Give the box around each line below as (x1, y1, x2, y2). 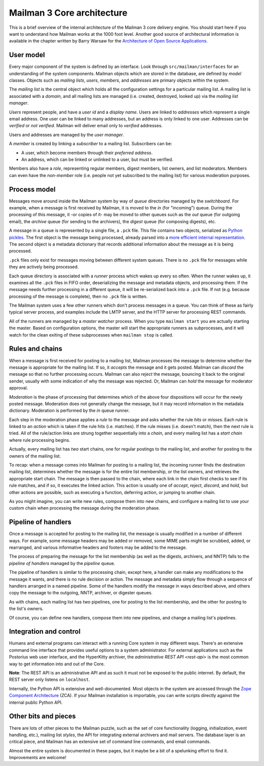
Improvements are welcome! (9, 755, 66, 761)
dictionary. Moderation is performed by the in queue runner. (9, 407, 130, 413)
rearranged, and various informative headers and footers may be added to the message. (9, 544, 187, 550)
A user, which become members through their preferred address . (21, 150, 153, 156)
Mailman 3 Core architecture (9, 7, 128, 18)
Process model (9, 185, 56, 193)
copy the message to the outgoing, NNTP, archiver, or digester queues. (9, 590, 153, 596)
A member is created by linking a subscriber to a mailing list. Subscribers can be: (9, 141, 172, 147)
